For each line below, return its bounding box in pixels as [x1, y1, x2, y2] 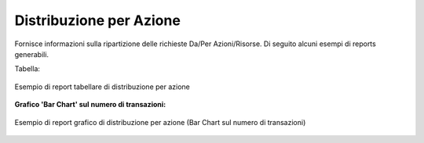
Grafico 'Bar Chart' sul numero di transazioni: [14, 100, 166, 109]
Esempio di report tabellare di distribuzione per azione [14, 82, 190, 91]
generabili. [14, 49, 49, 59]
